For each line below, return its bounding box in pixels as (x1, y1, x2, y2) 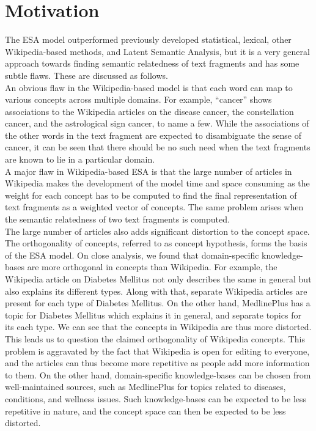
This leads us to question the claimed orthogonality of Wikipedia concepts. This (5, 332, 305, 345)
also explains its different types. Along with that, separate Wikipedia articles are (5, 284, 307, 297)
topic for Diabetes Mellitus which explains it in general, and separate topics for (5, 308, 301, 321)
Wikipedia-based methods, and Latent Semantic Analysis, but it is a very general (5, 45, 310, 57)
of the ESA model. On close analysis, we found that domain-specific (5, 248, 259, 261)
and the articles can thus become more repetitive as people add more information (5, 356, 310, 369)
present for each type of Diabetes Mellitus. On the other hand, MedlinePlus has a (5, 297, 310, 309)
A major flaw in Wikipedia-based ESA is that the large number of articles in (5, 164, 292, 177)
